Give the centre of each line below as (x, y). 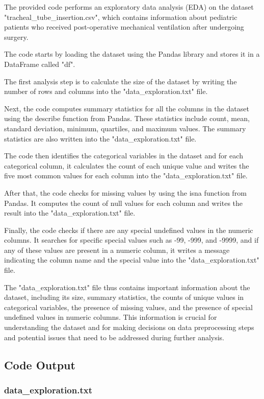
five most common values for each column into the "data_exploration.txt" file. (126, 175)
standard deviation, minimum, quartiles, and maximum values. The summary (125, 128)
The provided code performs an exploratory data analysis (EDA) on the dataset (129, 7)
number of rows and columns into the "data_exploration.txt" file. (106, 91)
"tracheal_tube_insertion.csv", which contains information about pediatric (121, 17)
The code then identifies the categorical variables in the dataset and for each (124, 156)
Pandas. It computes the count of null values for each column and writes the (124, 203)
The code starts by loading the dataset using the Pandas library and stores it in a (132, 54)
